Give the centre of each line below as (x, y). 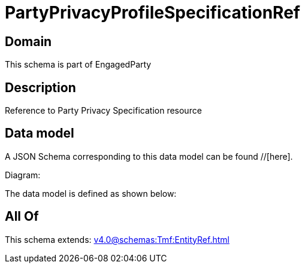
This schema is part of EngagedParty (78, 65)
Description (40, 87)
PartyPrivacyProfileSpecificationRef (152, 13)
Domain (28, 41)
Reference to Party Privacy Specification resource (103, 111)
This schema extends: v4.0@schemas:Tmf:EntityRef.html (117, 239)
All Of (22, 217)
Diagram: (23, 175)
